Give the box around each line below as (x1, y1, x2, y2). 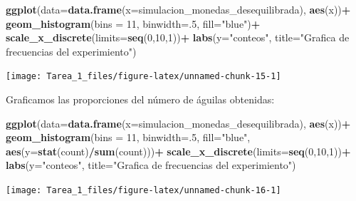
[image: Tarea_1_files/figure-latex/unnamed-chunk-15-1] (6, 71, 281, 82)
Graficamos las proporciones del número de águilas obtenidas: (6, 92, 275, 107)
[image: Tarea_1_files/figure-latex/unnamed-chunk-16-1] (6, 185, 281, 195)
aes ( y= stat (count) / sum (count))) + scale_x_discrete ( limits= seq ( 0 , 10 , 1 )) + (6, 143, 351, 158)
